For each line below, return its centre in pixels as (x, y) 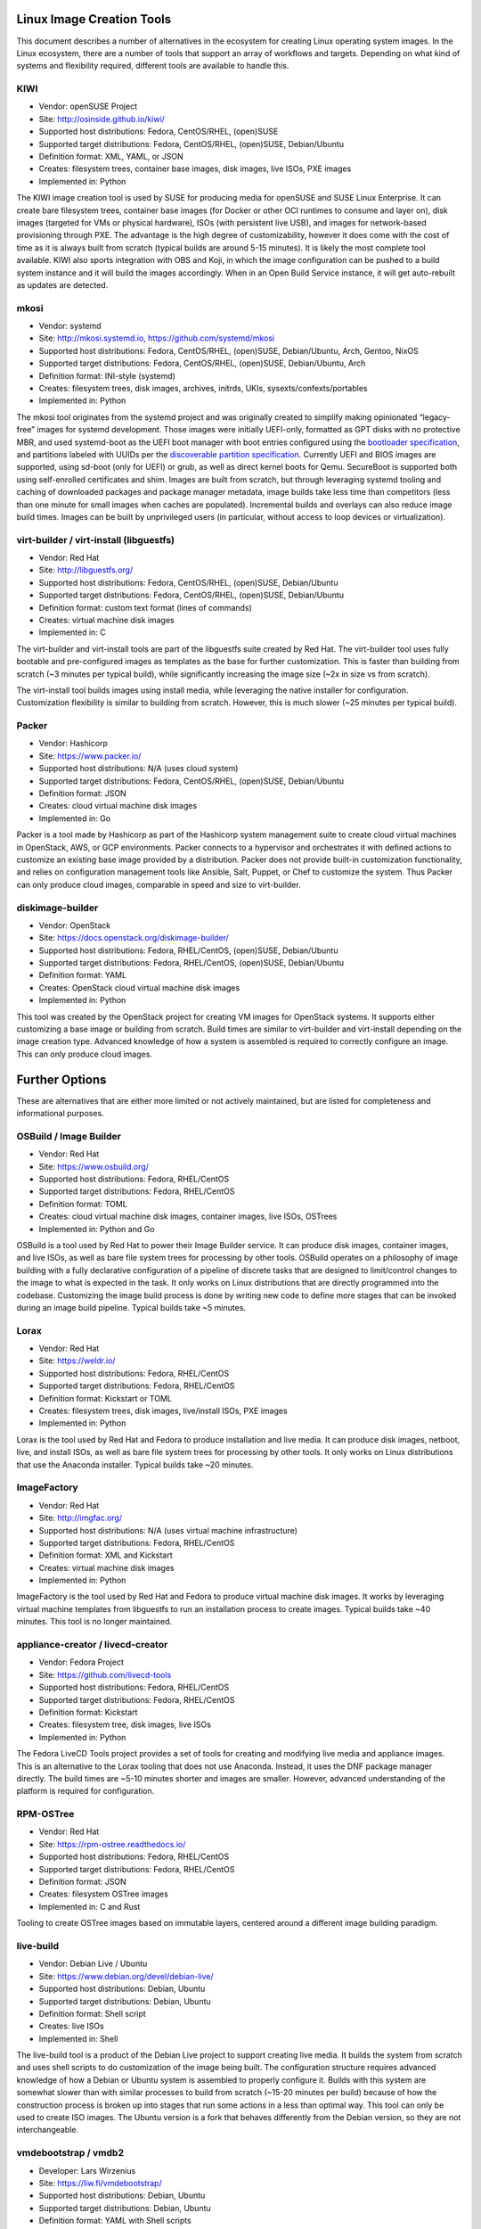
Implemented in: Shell (78, 2038)
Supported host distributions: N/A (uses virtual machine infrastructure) (168, 1530)
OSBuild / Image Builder (69, 1136)
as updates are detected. (62, 284)
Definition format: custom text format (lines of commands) (146, 607)
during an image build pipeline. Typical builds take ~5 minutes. (131, 1307)
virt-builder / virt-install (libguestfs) (96, 539)
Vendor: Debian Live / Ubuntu (93, 1964)
